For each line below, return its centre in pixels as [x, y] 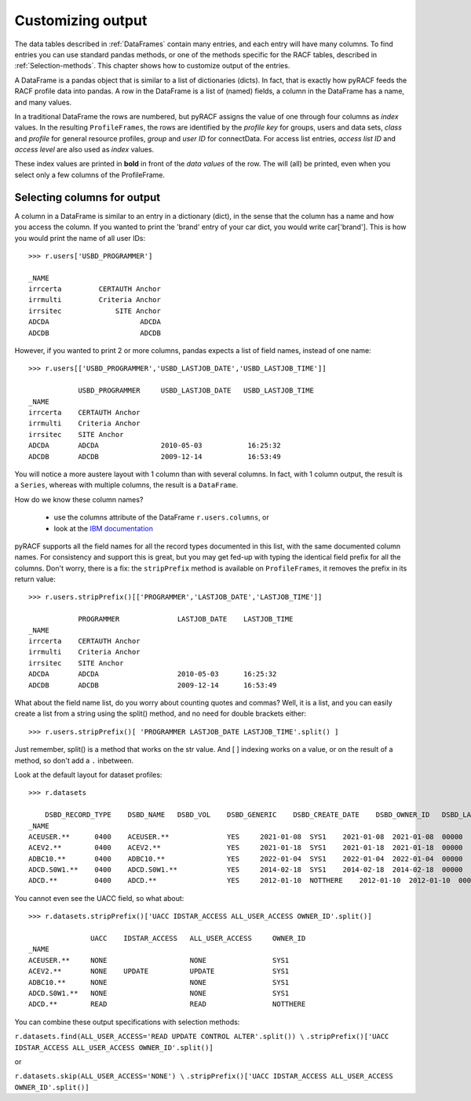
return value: [35, 579]
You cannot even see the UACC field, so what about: [99, 898]
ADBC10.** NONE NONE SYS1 [159, 982]
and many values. [43, 102]
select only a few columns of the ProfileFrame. [89, 175]
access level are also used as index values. [84, 150]
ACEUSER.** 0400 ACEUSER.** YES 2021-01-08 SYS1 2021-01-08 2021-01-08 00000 [246, 837]
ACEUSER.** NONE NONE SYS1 [159, 960]
